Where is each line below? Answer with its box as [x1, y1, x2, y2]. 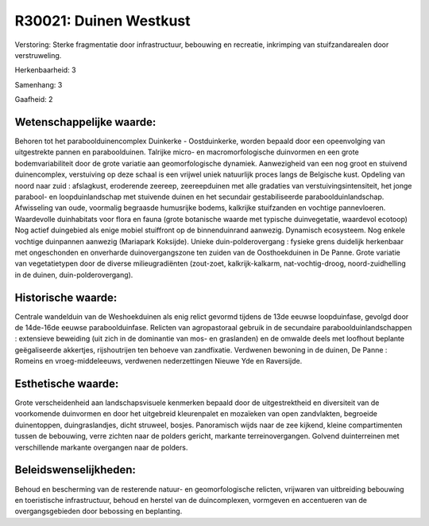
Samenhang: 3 [14, 80, 63, 89]
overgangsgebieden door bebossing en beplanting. [14, 506, 183, 516]
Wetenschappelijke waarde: [14, 115, 157, 129]
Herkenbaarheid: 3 [14, 65, 76, 75]
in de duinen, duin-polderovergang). [14, 270, 133, 279]
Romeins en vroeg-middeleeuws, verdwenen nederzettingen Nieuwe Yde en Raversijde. [14, 357, 303, 366]
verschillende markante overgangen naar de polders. [14, 442, 188, 452]
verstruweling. [14, 50, 62, 60]
